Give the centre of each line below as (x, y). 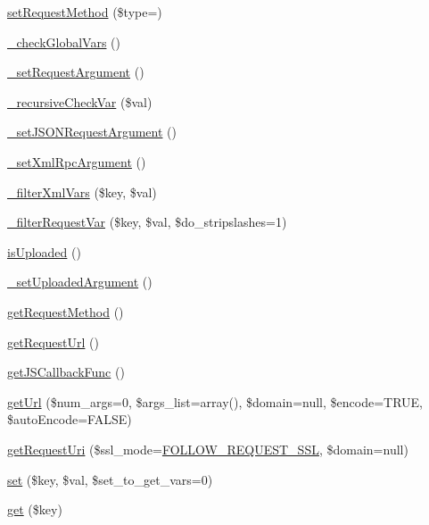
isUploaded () (44, 251)
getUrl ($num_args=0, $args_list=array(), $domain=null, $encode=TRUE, (215, 401)
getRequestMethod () (66, 311)
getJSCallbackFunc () (66, 372)
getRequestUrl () (53, 342)
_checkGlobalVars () (64, 42)
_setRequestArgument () (76, 72)
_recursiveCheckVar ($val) (80, 101)
